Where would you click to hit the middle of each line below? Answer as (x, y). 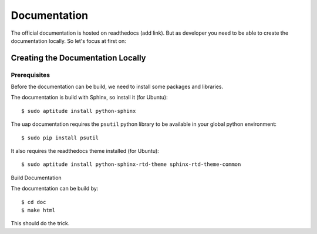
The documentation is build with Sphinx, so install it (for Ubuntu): (89, 98)
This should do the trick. (40, 223)
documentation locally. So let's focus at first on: (68, 41)
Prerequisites (30, 75)
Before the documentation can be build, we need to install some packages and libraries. (117, 87)
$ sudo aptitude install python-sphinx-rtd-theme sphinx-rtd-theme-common (131, 164)
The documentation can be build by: (55, 189)
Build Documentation (36, 178)
